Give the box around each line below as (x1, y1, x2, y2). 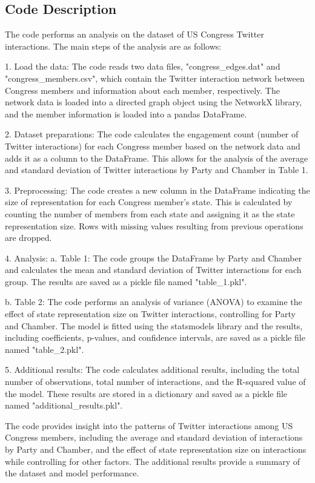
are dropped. (5, 231, 52, 244)
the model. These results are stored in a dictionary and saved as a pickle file (5, 387, 288, 399)
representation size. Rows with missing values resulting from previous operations (5, 219, 303, 232)
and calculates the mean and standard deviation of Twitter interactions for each (5, 263, 302, 276)
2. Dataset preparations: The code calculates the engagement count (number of (5, 128, 299, 140)
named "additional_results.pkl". (5, 399, 123, 412)
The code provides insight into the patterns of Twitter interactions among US (5, 419, 293, 432)
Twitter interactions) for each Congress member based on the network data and (5, 139, 300, 152)
